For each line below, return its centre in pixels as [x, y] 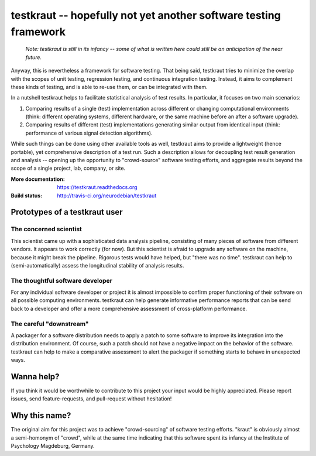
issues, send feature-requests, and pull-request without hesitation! [91, 399]
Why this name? [41, 416]
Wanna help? [35, 377]
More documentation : [38, 179]
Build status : [27, 196]
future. [34, 57]
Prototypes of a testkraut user [67, 212]
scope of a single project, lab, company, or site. [68, 168]
